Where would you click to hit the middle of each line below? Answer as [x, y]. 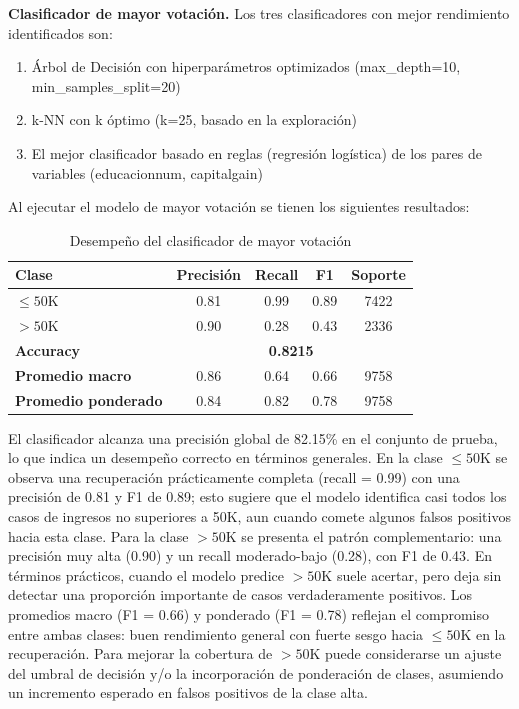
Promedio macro [73, 374]
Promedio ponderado [89, 399]
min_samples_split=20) [106, 85]
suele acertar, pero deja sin [419, 574]
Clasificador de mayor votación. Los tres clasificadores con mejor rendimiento [259, 13]
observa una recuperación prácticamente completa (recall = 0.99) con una [234, 476]
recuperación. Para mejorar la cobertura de [140, 653]
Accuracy [48, 349]
